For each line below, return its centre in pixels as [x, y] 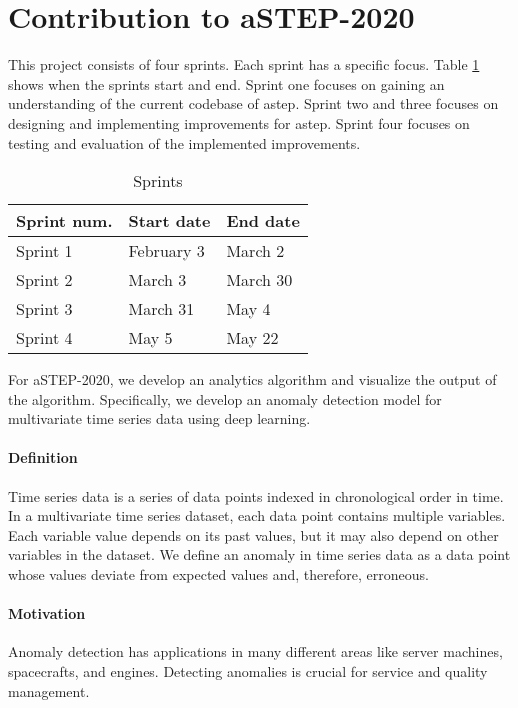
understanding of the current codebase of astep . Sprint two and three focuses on [253, 103]
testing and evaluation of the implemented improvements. [184, 142]
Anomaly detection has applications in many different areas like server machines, [255, 651]
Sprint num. [64, 221]
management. [49, 690]
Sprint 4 [44, 338]
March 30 [259, 280]
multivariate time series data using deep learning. [159, 418]
